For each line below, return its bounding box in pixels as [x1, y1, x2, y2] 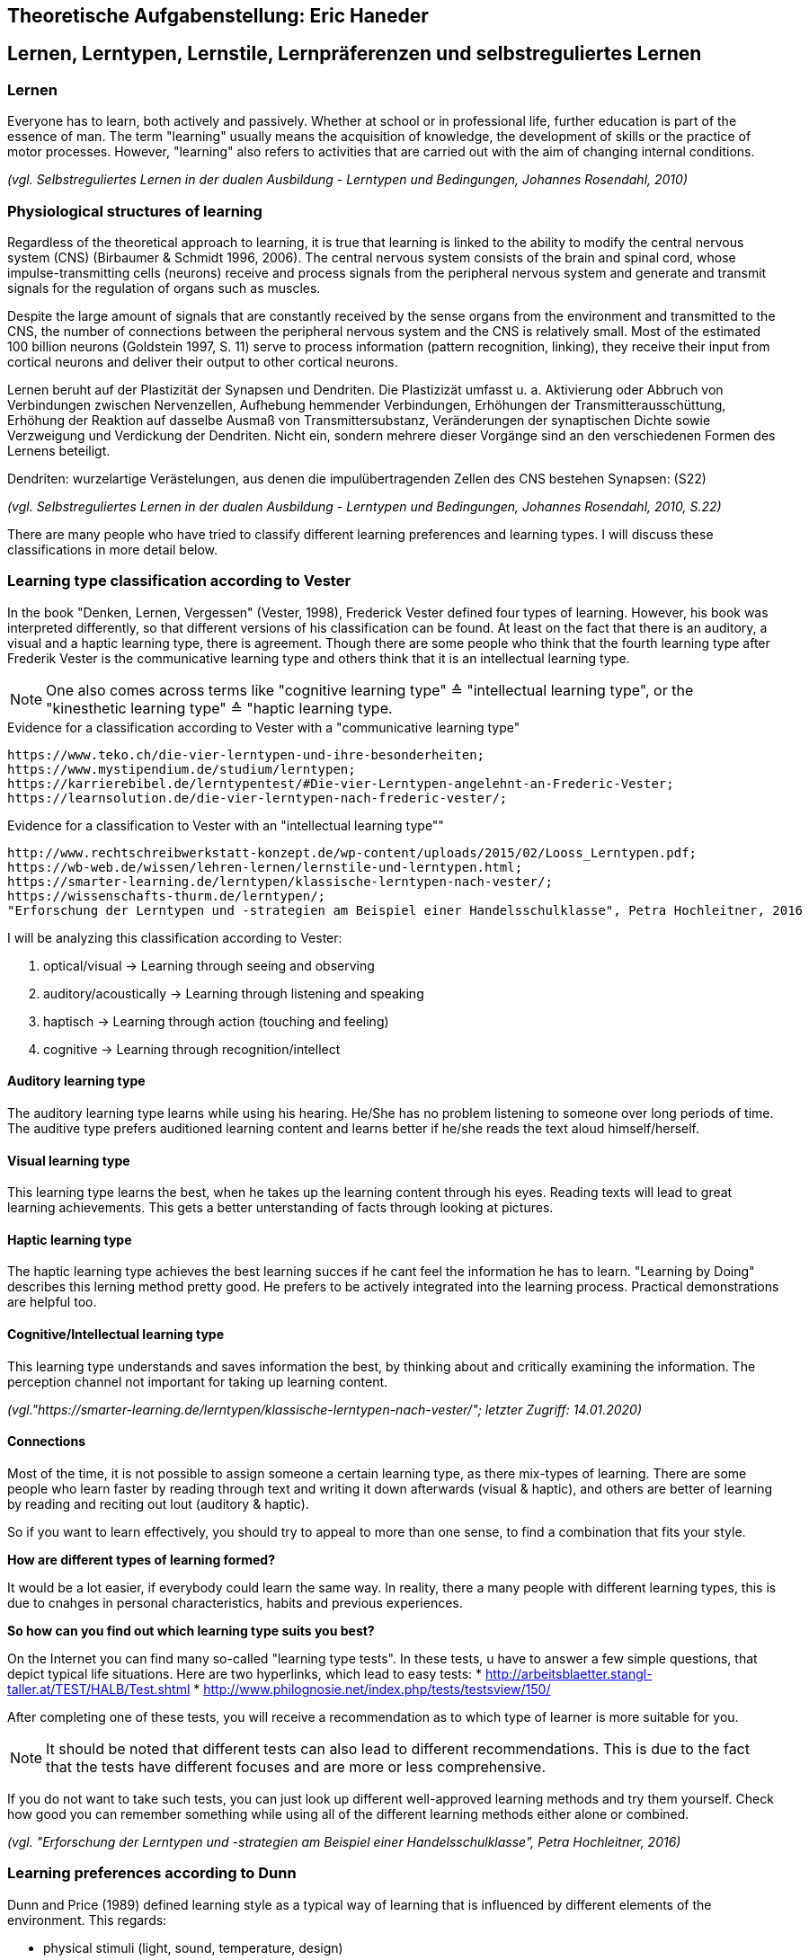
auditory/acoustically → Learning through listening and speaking [43, 985, 424, 1001]
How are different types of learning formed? [7, 1551, 275, 1567]
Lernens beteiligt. [7, 442, 111, 458]
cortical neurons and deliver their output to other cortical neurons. [7, 353, 398, 369]
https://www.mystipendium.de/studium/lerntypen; [7, 761, 356, 776]
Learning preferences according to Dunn [7, 1864, 297, 1883]
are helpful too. [7, 1294, 97, 1310]
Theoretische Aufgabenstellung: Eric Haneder [7, 4, 429, 27]
